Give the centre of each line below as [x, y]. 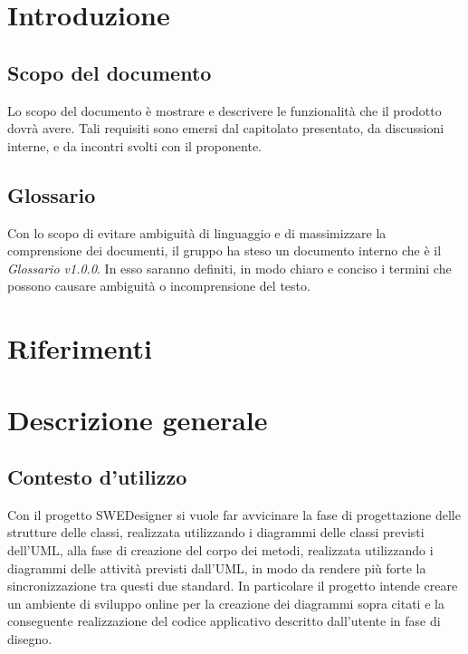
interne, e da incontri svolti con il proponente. [134, 145]
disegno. [30, 639]
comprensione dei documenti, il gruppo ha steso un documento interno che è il [224, 250]
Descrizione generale [138, 419]
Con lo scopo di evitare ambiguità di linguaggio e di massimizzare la [197, 232]
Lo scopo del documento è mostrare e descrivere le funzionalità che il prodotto [224, 110]
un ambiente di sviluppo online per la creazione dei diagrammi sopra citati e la [226, 603]
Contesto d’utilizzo [97, 477]
